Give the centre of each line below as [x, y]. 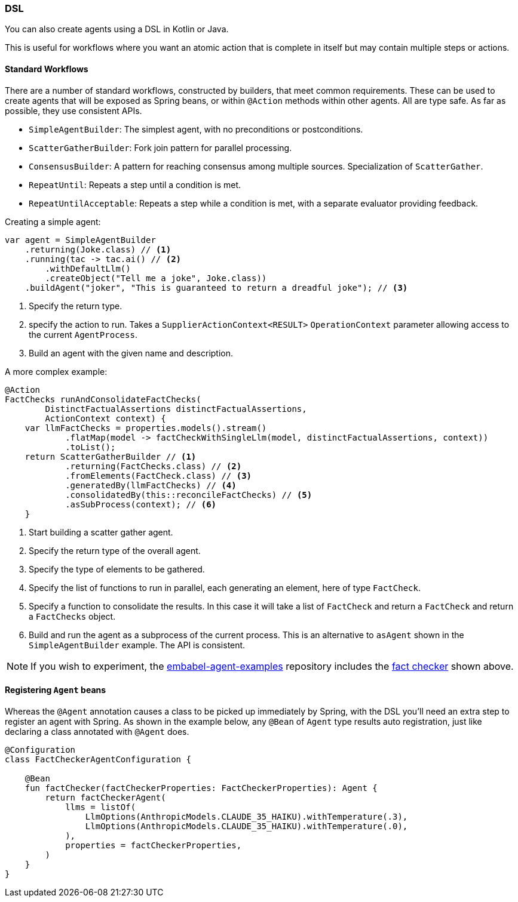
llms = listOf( [101, 807]
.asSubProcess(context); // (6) [141, 504]
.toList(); [91, 447]
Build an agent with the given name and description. [131, 353]
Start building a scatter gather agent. [101, 532]
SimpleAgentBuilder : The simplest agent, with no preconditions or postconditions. [196, 129]
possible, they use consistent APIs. [73, 110]
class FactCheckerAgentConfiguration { [98, 759]
